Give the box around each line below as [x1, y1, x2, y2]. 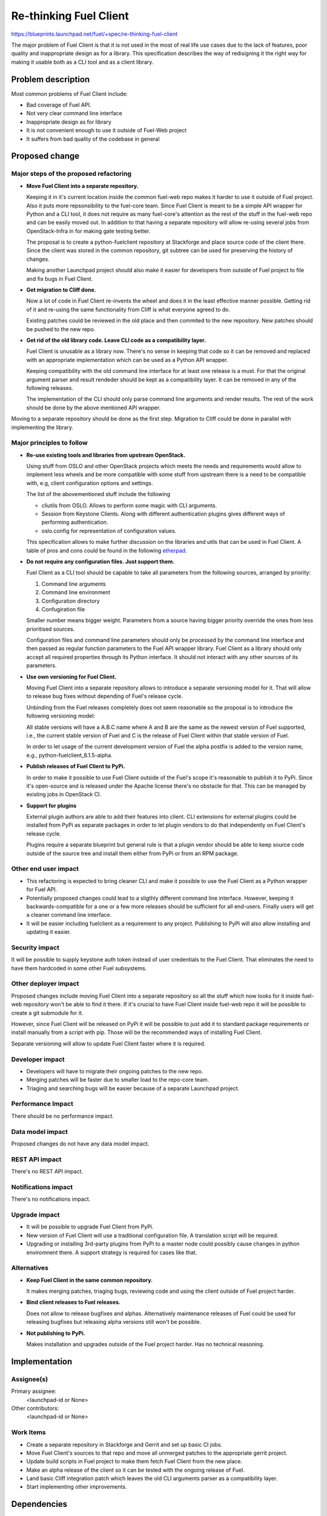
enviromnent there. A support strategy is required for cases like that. [26, 1249, 197, 1256]
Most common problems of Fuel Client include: [11, 90, 128, 97]
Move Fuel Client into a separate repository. [26, 182, 139, 189]
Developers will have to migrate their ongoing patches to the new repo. [26, 1067, 203, 1075]
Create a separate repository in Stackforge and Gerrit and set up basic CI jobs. [26, 1441, 222, 1448]
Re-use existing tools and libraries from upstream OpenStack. [26, 451, 186, 458]
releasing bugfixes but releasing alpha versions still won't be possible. [26, 1318, 202, 1326]
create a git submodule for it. [11, 1009, 84, 1016]
